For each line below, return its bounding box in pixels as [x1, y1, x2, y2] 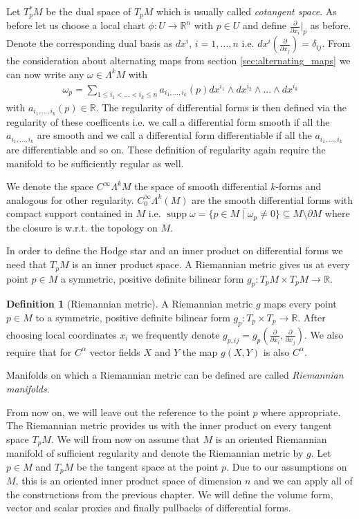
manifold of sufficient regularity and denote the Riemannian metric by [6, 446, 304, 460]
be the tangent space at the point [76, 459, 219, 473]
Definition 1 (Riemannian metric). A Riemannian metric [6, 296, 253, 311]
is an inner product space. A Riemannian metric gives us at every [72, 257, 350, 272]
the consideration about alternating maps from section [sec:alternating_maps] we [6, 53, 351, 68]
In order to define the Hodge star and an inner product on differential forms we [6, 243, 343, 258]
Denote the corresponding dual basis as [6, 36, 173, 50]
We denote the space [6, 179, 94, 194]
